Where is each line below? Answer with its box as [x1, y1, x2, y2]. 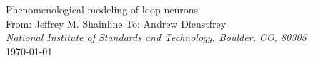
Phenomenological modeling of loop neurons [6, 2, 199, 16]
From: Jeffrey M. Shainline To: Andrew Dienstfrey [6, 16, 227, 30]
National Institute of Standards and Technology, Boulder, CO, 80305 [6, 30, 307, 45]
